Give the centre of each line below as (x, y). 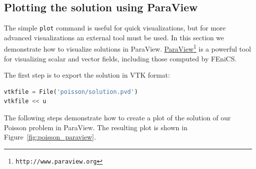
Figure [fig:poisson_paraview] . (50, 137)
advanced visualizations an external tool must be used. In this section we (114, 37)
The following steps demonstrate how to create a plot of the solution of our (117, 118)
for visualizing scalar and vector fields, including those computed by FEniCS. (120, 58)
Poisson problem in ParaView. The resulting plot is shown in (96, 127)
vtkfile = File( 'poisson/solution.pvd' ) (71, 92)
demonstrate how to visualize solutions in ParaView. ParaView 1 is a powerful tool (128, 48)
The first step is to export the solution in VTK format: (87, 75)
